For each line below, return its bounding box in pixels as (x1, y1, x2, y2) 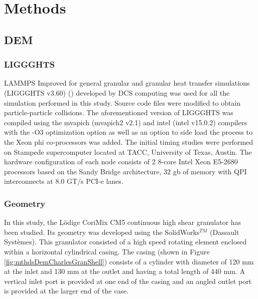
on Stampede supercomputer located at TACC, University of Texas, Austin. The (4, 146, 252, 157)
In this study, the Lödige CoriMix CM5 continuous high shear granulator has (4, 217, 241, 227)
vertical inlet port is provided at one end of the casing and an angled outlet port (4, 275, 252, 286)
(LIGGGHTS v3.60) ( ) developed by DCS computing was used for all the (4, 87, 230, 98)
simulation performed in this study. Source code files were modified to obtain (4, 97, 241, 108)
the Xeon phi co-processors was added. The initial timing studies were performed (4, 136, 253, 147)
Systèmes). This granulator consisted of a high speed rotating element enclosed (4, 236, 247, 247)
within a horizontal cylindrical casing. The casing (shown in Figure (4, 246, 210, 256)
